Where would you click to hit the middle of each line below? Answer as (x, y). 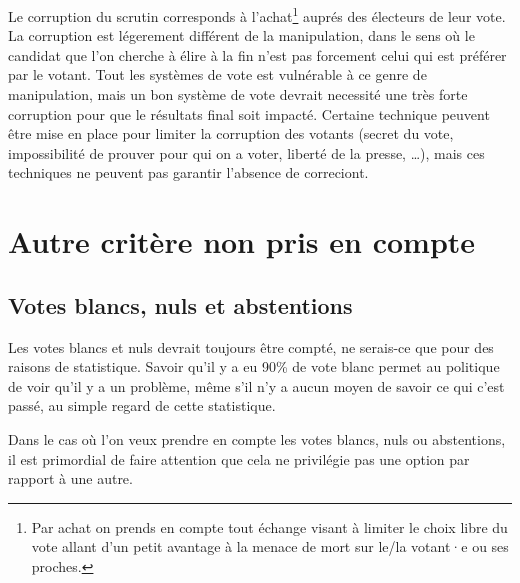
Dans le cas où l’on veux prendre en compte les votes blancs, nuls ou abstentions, (257, 438)
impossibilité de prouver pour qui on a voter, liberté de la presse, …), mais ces (246, 152)
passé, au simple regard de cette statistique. (142, 405)
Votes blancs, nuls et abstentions (180, 304)
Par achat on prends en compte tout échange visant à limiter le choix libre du (269, 526)
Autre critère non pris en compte (242, 241)
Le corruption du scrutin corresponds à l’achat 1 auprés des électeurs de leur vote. (257, 14)
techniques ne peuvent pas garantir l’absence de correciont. (188, 172)
